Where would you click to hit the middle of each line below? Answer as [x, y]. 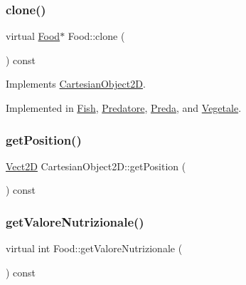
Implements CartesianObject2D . [76, 84]
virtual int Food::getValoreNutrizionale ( [94, 248]
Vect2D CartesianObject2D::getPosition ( [96, 166]
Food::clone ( [96, 36]
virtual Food [33, 36]
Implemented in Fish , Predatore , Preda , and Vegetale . [124, 108]
